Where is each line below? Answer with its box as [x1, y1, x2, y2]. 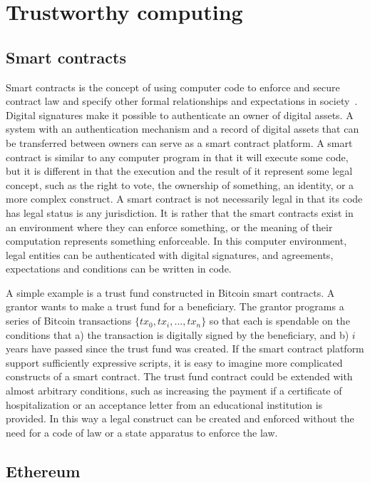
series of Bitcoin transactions [6, 313, 132, 328]
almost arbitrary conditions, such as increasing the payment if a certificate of [6, 383, 342, 398]
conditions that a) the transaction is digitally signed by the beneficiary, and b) [6, 327, 349, 342]
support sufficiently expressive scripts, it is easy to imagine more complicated [6, 355, 343, 370]
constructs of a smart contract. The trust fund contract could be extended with [6, 369, 353, 384]
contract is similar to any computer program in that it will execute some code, [6, 149, 349, 164]
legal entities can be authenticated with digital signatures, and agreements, [6, 247, 334, 262]
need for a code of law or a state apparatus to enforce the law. [6, 424, 278, 439]
